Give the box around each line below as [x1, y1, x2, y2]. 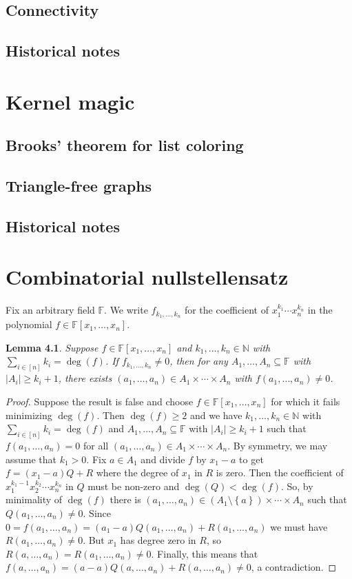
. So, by [280, 478, 313, 493]
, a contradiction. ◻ [251, 560, 337, 574]
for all [83, 438, 109, 452]
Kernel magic [6, 87, 135, 115]
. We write [104, 303, 148, 317]
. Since [83, 505, 112, 520]
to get [239, 451, 264, 466]
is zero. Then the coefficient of [216, 465, 344, 480]
